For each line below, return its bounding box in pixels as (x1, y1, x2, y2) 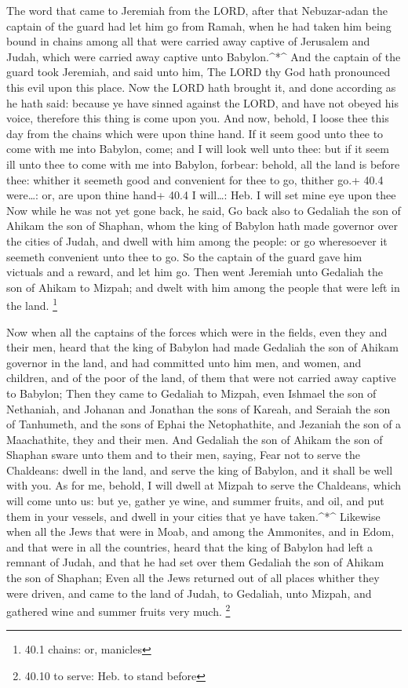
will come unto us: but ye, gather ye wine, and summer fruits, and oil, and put (6, 493, 384, 509)
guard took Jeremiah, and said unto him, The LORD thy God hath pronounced (6, 64, 391, 80)
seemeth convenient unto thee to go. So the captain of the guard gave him (6, 248, 362, 264)
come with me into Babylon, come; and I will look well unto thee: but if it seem (6, 140, 389, 157)
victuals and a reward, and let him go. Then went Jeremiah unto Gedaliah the (6, 264, 383, 280)
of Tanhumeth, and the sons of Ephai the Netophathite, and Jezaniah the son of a (6, 416, 402, 432)
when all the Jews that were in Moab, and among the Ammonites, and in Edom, (6, 523, 395, 540)
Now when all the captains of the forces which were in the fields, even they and (6, 323, 388, 340)
